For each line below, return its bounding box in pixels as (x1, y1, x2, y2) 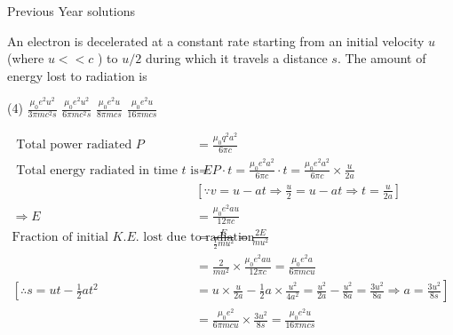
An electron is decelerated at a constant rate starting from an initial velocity (7, 31, 425, 50)
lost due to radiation (143, 230, 255, 243)
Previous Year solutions (7, 2, 136, 20)
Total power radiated (16, 139, 132, 152)
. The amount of (337, 49, 426, 68)
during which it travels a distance (145, 49, 328, 68)
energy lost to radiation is (7, 66, 147, 84)
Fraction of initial (12, 230, 108, 243)
